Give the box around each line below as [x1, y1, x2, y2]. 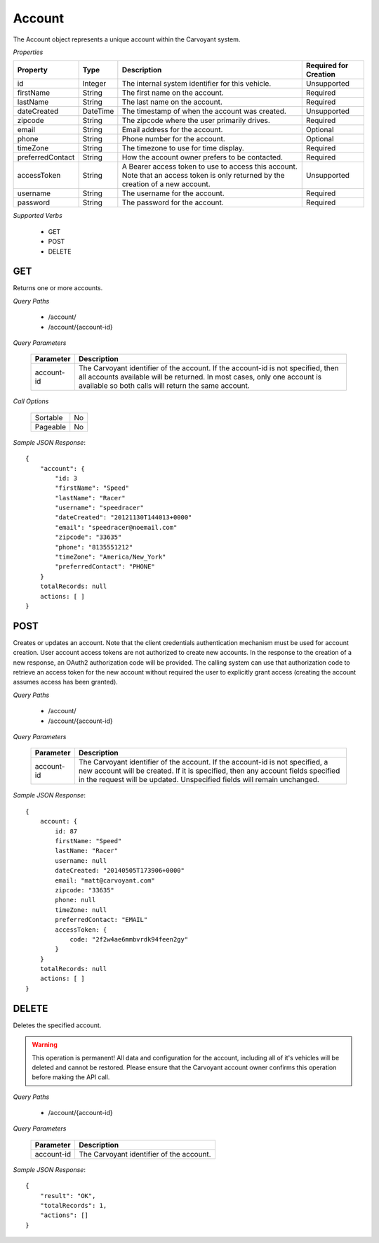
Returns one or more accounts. [13, 284, 103, 292]
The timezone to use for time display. [121, 143, 245, 153]
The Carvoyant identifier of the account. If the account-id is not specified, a [78, 757, 328, 767]
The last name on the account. [121, 97, 222, 107]
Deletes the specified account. [13, 1021, 102, 1029]
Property [17, 65, 48, 75]
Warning [32, 1041, 58, 1049]
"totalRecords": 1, [39, 1202, 107, 1210]
